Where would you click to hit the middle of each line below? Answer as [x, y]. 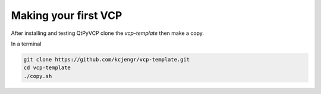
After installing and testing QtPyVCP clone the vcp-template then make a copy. [108, 33]
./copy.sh [38, 76]
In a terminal [26, 44]
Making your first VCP [67, 15]
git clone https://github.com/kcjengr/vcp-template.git [107, 59]
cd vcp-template [47, 68]
